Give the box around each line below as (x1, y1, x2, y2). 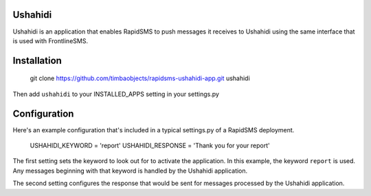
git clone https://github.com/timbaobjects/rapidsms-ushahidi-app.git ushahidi (30, 74, 250, 82)
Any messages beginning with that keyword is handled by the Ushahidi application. (12, 167, 248, 175)
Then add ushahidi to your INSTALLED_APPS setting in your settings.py (12, 90, 220, 98)
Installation (12, 55, 62, 66)
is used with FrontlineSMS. (12, 36, 89, 45)
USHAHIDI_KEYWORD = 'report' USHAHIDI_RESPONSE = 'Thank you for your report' (30, 141, 271, 149)
